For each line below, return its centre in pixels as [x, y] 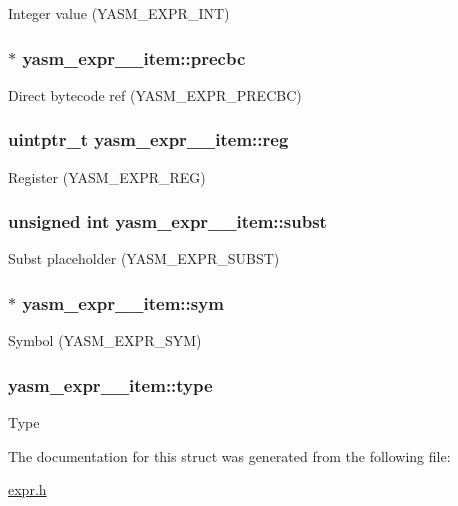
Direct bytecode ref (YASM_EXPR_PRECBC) [155, 94]
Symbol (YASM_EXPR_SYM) [105, 340]
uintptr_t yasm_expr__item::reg [148, 139]
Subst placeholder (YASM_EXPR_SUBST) [144, 258]
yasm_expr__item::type [110, 384]
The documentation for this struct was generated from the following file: [229, 455]
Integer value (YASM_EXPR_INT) [119, 13]
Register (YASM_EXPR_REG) [107, 176]
